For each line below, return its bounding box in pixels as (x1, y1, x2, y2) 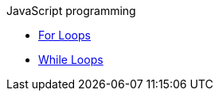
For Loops (38, 28, 91, 42)
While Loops (38, 53, 104, 66)
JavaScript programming (6, 4, 136, 17)
